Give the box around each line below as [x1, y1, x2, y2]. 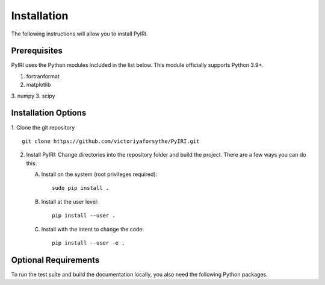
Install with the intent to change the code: [41, 225, 144, 233]
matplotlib [26, 81, 51, 89]
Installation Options [11, 108, 87, 118]
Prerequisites [11, 46, 63, 56]
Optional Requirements [11, 255, 100, 265]
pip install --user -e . [52, 240, 125, 246]
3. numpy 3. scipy [11, 92, 55, 99]
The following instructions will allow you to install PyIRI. [11, 30, 148, 37]
